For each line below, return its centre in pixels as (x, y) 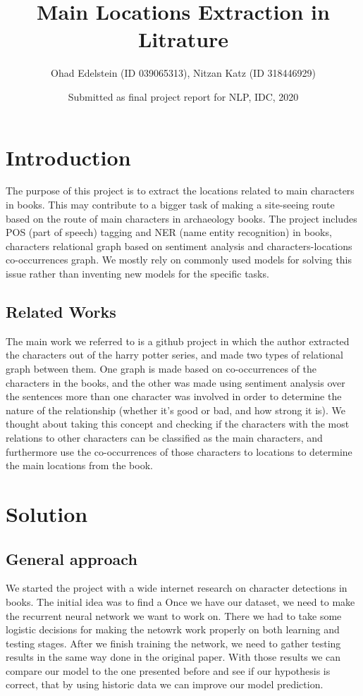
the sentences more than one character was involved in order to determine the (174, 396)
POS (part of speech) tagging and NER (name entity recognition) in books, (169, 232)
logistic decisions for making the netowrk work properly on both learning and (173, 629)
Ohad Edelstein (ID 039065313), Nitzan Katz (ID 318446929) (183, 73)
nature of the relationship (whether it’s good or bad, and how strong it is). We (176, 410)
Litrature (183, 39)
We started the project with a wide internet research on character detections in (177, 588)
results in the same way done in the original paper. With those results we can (173, 657)
